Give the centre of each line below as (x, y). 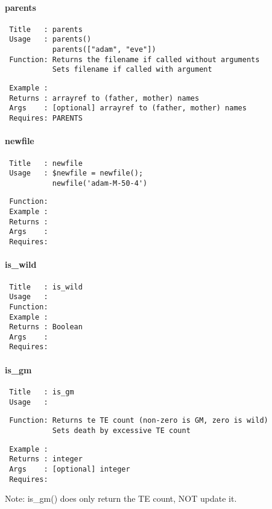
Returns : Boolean (46, 327)
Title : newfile (46, 163)
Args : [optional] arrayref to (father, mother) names (128, 108)
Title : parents (46, 29)
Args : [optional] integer (70, 469)
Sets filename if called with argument (132, 70)
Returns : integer (46, 459)
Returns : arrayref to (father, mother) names (104, 98)
